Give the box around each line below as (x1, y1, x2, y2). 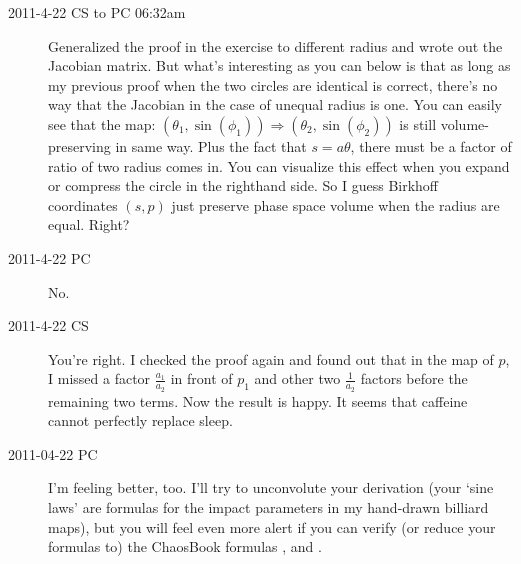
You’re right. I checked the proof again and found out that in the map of (48, 348, 494, 369)
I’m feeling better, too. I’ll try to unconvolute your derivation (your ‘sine (48, 477, 494, 498)
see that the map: (48, 113, 156, 134)
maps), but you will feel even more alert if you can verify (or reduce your (48, 516, 496, 537)
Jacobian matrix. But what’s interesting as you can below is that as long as (48, 55, 511, 76)
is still (399, 113, 437, 134)
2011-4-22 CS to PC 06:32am (8, 2, 186, 22)
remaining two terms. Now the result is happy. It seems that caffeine (48, 390, 468, 411)
